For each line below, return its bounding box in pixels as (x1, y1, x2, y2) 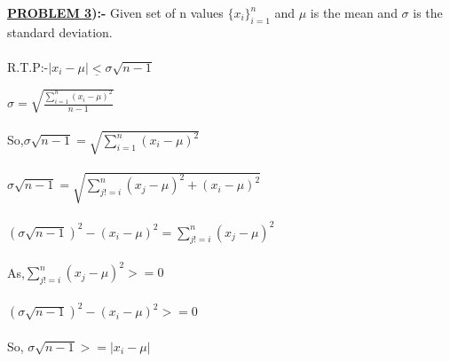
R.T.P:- (7, 57, 49, 75)
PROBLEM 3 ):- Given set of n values (7, 4, 224, 21)
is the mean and (310, 4, 398, 21)
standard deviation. (7, 22, 113, 41)
